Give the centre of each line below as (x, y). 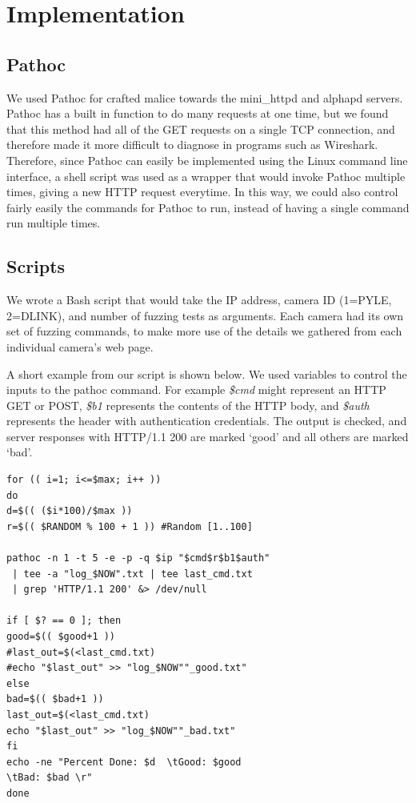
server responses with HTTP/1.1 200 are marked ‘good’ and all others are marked (208, 436)
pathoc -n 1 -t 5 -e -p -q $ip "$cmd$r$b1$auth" (138, 558)
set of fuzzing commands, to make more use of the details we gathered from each (204, 331)
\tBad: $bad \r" (50, 778)
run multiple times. (54, 223)
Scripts (36, 266)
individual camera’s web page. (80, 346)
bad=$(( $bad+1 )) (55, 699)
